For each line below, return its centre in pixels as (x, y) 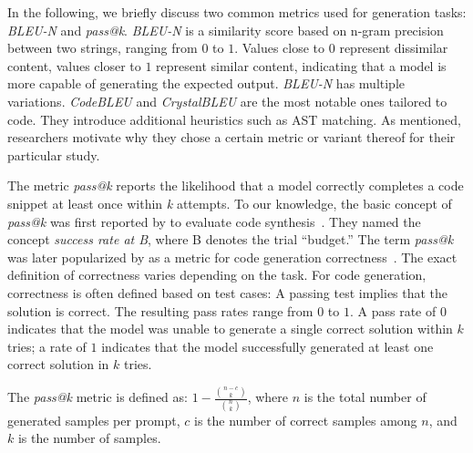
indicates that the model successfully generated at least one (267, 346)
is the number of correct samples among (306, 420)
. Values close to (280, 48)
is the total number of (365, 397)
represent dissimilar (394, 48)
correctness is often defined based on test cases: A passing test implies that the (228, 292)
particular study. (54, 154)
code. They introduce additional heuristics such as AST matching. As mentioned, (234, 119)
